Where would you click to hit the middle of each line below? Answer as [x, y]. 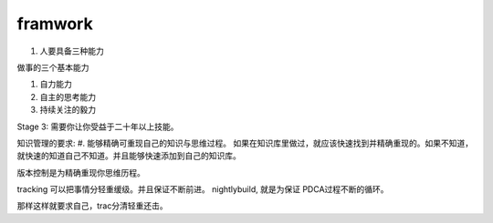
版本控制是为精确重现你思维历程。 [81, 172]
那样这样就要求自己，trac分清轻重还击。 [92, 206]
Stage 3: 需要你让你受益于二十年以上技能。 [98, 127]
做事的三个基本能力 [53, 67]
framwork [55, 24]
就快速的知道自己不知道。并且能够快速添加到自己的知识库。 [129, 156]
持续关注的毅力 [68, 110]
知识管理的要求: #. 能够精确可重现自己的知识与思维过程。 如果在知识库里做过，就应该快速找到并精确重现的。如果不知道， [245, 143]
